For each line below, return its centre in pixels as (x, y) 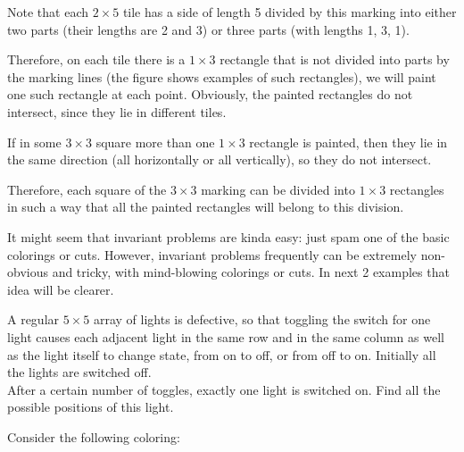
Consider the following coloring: (94, 436)
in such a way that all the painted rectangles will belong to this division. (206, 207)
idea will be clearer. (61, 289)
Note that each (48, 12)
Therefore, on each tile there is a (96, 59)
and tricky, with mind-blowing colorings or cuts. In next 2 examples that (251, 272)
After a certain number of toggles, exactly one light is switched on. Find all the (224, 389)
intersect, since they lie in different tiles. (117, 111)
